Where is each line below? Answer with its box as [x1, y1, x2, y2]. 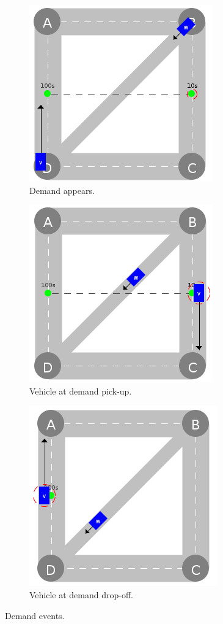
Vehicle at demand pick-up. [29, 384, 132, 397]
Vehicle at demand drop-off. [29, 588, 133, 601]
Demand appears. [29, 183, 95, 196]
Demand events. [5, 609, 65, 622]
